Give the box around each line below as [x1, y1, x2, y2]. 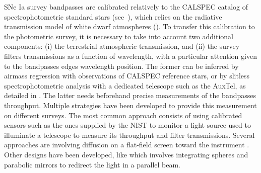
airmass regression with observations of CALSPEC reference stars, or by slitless [4, 70, 250, 81]
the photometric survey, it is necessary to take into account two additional [4, 31, 234, 41]
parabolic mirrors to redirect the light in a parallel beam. [4, 159, 180, 169]
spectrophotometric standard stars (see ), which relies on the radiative [4, 11, 222, 22]
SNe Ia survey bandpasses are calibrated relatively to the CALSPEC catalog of [4, 2, 248, 12]
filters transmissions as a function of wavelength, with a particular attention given [4, 50, 257, 61]
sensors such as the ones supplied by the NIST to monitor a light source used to [4, 120, 251, 130]
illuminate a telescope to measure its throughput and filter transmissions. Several [4, 129, 255, 140]
